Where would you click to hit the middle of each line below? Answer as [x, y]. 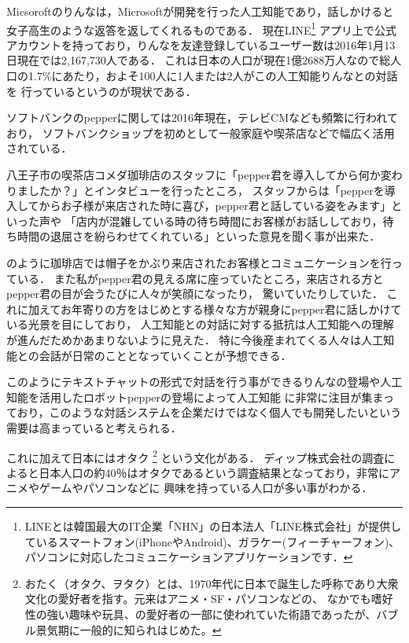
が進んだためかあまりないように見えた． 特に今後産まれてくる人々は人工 [195, 339]
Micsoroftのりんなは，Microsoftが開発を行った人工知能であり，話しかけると [200, 11]
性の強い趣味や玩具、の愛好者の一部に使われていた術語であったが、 [201, 614]
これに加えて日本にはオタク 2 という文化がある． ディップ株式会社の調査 [195, 456]
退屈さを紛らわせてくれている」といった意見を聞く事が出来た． [215, 236]
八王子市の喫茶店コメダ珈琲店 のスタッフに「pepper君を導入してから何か [193, 175]
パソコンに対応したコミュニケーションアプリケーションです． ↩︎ [189, 557]
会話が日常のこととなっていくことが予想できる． [165, 355]
